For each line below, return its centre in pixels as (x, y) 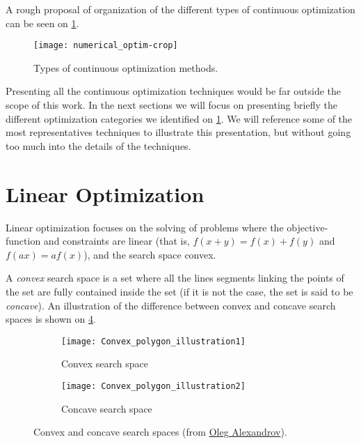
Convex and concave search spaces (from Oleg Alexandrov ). (160, 432)
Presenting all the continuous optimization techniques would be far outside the (174, 91)
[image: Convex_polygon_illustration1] (153, 341)
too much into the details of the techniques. (98, 145)
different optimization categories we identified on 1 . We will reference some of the (179, 118)
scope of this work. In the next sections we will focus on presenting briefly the (171, 105)
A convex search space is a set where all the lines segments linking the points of (175, 278)
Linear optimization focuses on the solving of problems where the (145, 227)
